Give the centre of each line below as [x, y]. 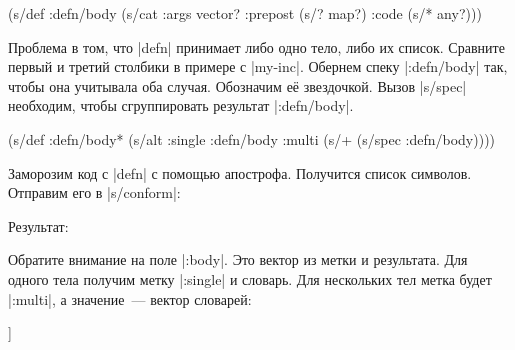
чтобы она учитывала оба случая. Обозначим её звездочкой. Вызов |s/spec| [237, 85]
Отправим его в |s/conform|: [94, 192]
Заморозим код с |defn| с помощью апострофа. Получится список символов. [240, 172]
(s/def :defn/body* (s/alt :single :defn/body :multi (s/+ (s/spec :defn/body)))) [252, 138]
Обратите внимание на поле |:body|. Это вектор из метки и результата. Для [238, 259]
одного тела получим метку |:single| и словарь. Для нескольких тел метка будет [250, 278]
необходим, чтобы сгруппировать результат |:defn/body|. [181, 105]
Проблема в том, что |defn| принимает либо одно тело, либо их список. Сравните [256, 46]
